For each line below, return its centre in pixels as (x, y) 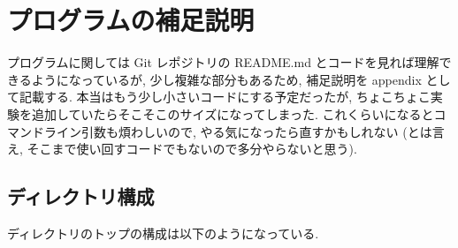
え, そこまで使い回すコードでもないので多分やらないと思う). (182, 149)
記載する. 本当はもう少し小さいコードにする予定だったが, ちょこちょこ (225, 97)
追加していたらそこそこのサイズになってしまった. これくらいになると (233, 113)
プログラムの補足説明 (131, 20)
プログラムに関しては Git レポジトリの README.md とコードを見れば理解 (223, 62)
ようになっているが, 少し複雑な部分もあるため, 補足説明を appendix (226, 79)
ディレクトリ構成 (81, 196)
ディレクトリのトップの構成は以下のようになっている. (163, 233)
